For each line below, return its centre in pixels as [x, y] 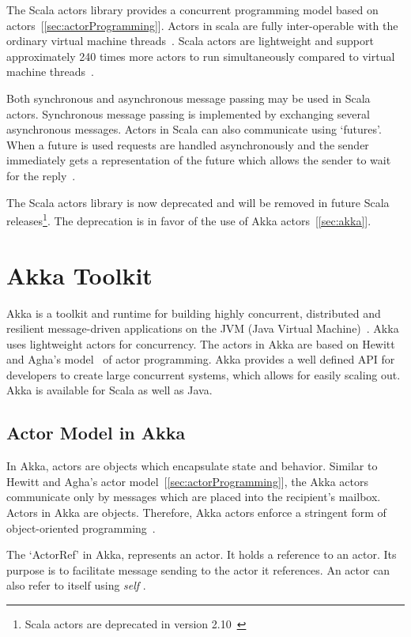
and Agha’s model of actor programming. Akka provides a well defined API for [201, 359]
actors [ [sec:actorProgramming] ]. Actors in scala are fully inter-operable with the [202, 25]
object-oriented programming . [81, 528]
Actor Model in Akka [96, 433]
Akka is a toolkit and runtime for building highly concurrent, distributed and [194, 313]
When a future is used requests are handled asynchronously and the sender [188, 144]
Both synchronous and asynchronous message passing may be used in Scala [189, 98]
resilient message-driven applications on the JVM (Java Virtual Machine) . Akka [203, 328]
